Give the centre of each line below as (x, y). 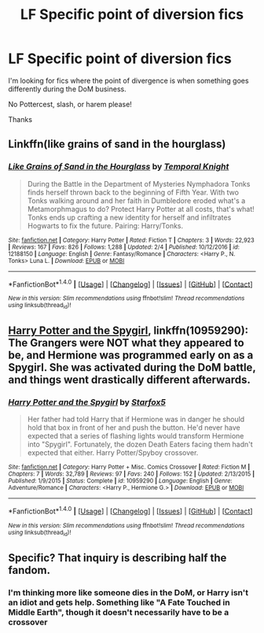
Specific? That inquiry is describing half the (117, 558)
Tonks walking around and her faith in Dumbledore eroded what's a (136, 200)
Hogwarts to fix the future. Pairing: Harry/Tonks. (105, 225)
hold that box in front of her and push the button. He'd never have (134, 428)
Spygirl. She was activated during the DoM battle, (132, 367)
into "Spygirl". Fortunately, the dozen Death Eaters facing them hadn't (140, 444)
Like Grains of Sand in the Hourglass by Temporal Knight (119, 167)
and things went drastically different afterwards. (130, 380)
